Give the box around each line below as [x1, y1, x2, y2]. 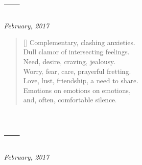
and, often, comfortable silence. [23, 94, 117, 105]
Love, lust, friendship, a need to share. [23, 75, 139, 86]
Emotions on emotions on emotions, [23, 85, 131, 95]
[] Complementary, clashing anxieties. [23, 37, 135, 47]
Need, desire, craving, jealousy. [23, 56, 116, 66]
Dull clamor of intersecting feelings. [23, 47, 130, 57]
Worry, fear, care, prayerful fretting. [23, 66, 131, 76]
